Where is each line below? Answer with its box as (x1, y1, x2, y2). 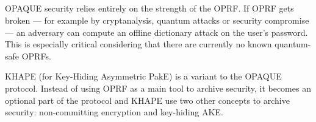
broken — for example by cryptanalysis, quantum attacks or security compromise (5, 13, 309, 26)
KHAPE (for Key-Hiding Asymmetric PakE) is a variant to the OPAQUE (5, 70, 282, 83)
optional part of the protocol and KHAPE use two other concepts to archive (5, 93, 290, 106)
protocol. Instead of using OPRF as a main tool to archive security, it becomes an (5, 81, 311, 94)
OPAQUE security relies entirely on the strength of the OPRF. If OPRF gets (5, 2, 294, 15)
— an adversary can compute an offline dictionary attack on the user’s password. (5, 25, 308, 38)
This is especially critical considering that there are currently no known (5, 38, 272, 50)
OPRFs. (21, 49, 51, 62)
